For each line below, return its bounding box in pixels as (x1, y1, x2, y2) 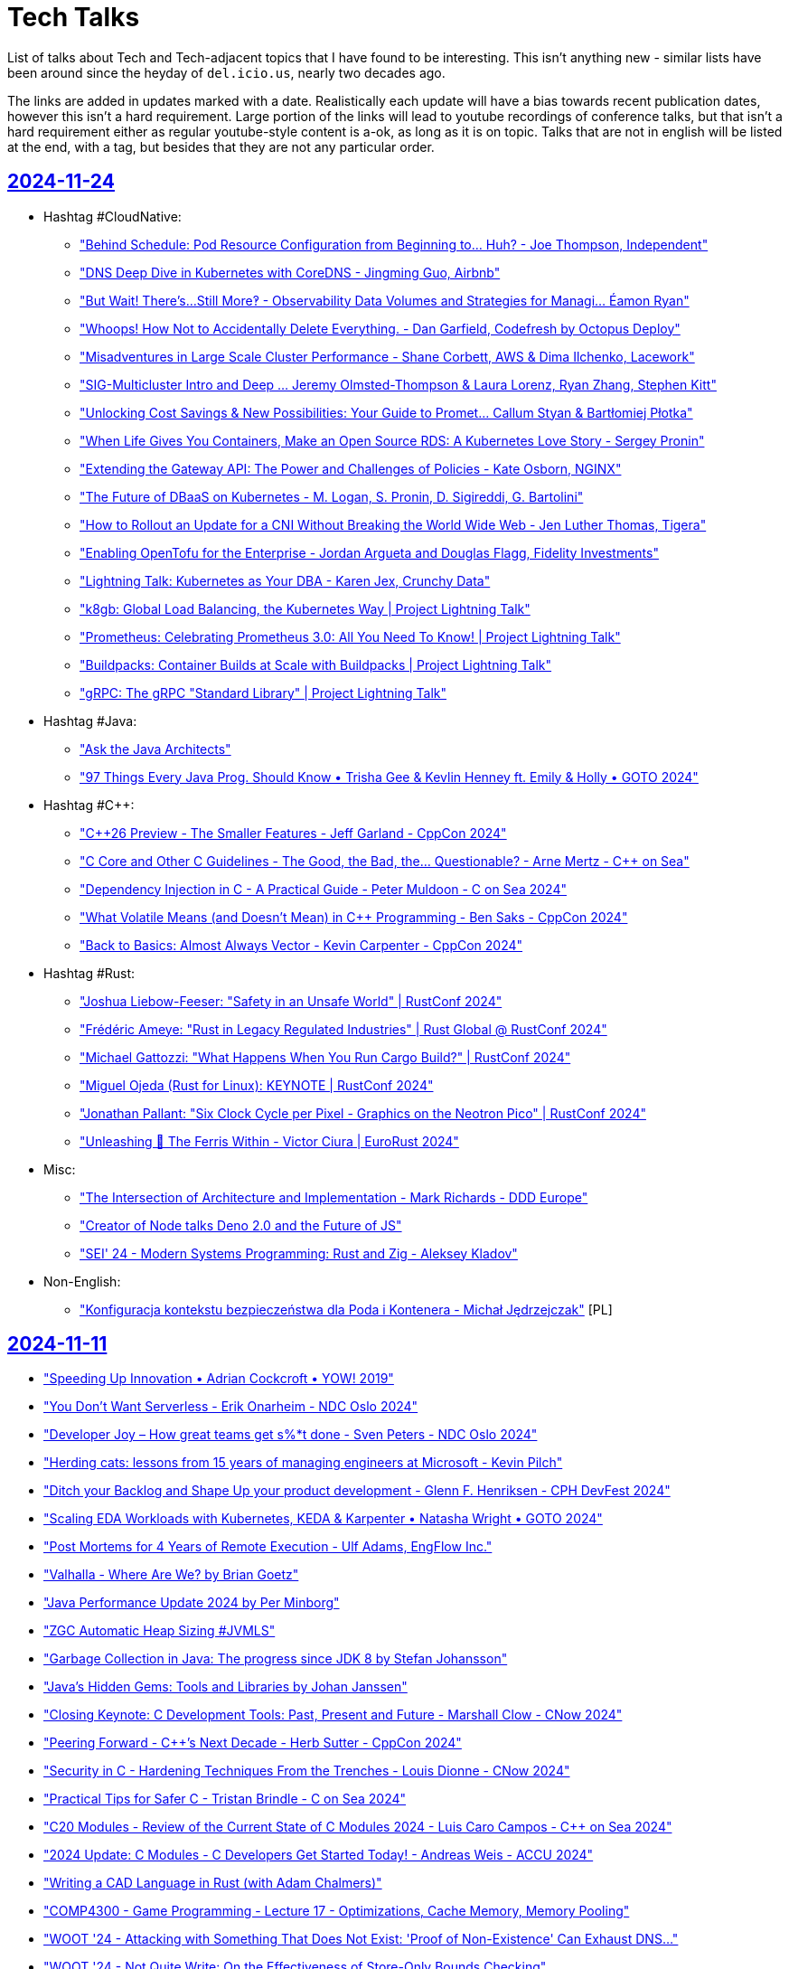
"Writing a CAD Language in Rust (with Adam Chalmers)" (43, 1875, 382, 1891)
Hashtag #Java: (43, 712, 137, 729)
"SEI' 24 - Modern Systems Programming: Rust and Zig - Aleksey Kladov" (80, 1245, 518, 1261)
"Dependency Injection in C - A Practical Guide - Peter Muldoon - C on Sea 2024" (80, 881, 567, 897)
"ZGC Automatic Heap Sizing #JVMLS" (43, 1623, 276, 1639)
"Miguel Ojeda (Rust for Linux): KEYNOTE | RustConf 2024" (80, 1077, 434, 1093)
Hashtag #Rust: (43, 965, 136, 981)
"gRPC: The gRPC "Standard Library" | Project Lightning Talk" (80, 684, 446, 701)
